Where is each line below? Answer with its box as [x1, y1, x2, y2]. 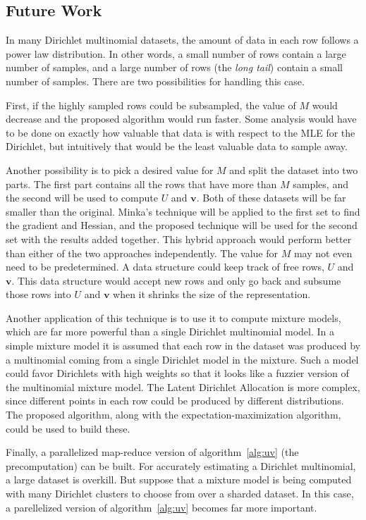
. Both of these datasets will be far [196, 190, 346, 205]
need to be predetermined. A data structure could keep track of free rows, [6, 259, 324, 274]
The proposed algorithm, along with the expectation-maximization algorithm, [6, 407, 341, 422]
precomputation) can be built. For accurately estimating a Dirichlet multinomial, [6, 458, 356, 473]
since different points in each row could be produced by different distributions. [6, 393, 344, 408]
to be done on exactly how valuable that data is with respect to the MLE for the [6, 125, 355, 140]
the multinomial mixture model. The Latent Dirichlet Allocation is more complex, [6, 379, 360, 394]
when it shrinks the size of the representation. [113, 287, 311, 302]
